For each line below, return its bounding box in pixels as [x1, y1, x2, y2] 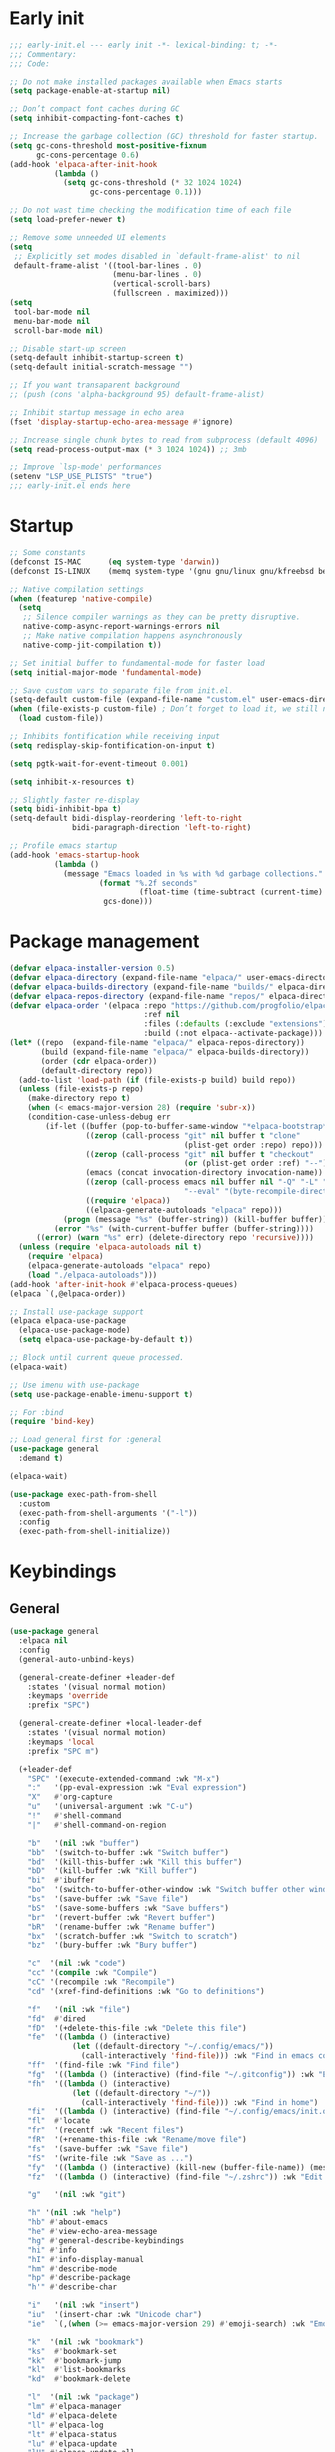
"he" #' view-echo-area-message [27, 2227, 158, 2237]
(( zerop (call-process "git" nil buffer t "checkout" [85, 1149, 314, 1159]
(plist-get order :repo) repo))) [183, 1140, 324, 1150]
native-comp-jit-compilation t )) [22, 640, 162, 650]
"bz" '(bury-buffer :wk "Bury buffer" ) [27, 1940, 198, 1951]
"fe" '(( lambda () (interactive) [27, 2032, 171, 2042]
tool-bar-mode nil [13, 307, 91, 317]
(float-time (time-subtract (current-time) [138, 887, 324, 897]
